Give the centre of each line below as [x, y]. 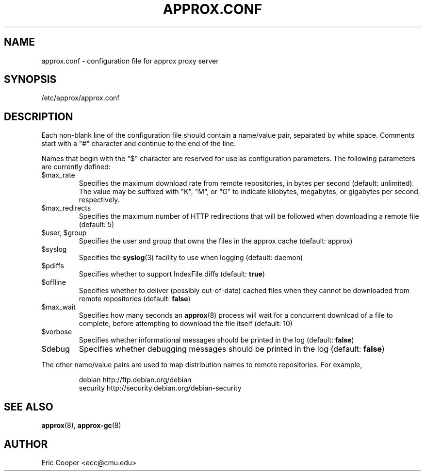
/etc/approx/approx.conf [81, 98]
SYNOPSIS [30, 80]
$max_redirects [66, 208]
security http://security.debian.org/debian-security [160, 388]
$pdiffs [53, 266]
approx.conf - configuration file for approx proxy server [130, 61]
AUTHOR [26, 444]
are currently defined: [76, 167]
